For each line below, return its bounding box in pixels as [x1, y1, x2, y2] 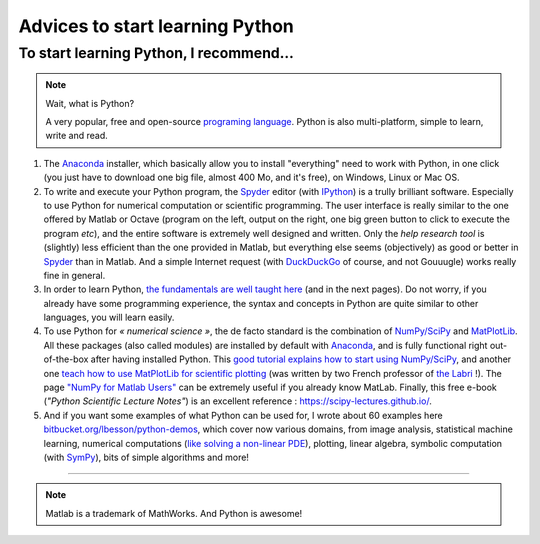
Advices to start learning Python [18, 15, 295, 37]
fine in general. [43, 269, 106, 281]
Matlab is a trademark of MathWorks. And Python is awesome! [45, 507, 303, 519]
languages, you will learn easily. [43, 311, 175, 324]
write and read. [45, 130, 109, 142]
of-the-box [43, 353, 89, 365]
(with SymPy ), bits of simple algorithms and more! [43, 451, 250, 463]
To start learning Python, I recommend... [18, 44, 294, 62]
